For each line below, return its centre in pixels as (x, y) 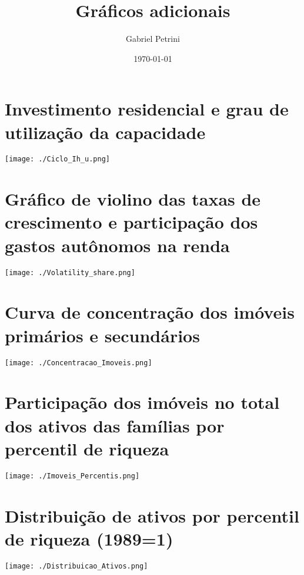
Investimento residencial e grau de (147, 109)
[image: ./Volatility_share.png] (70, 272)
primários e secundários (102, 335)
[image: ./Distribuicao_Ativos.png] (76, 566)
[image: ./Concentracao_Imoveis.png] (78, 363)
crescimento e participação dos (131, 222)
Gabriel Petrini (153, 39)
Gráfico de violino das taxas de (133, 199)
